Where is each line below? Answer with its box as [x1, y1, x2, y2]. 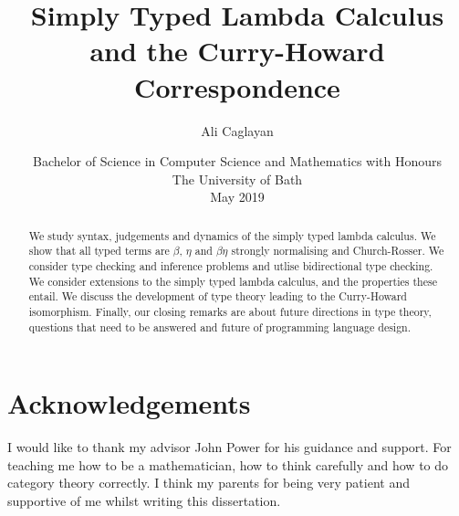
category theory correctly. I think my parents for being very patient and [7, 473, 410, 492]
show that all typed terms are [28, 243, 170, 258]
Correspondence [134, 68, 340, 105]
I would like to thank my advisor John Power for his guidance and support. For [7, 437, 452, 457]
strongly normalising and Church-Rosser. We [231, 243, 444, 258]
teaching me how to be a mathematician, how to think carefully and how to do [7, 455, 449, 474]
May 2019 [210, 187, 265, 206]
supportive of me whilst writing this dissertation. [7, 490, 281, 510]
